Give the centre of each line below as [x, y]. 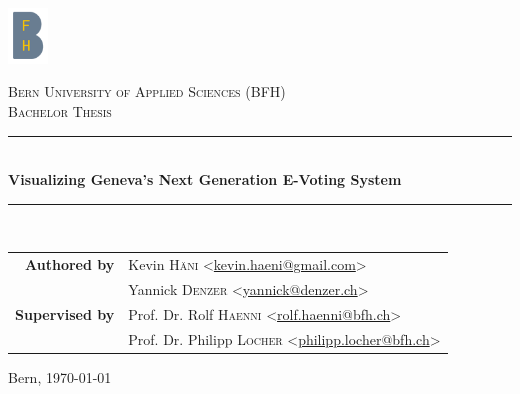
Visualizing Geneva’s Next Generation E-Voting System [205, 179]
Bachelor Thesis [60, 111]
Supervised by [65, 313]
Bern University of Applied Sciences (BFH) [147, 91]
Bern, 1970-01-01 [60, 376]
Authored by [70, 264]
